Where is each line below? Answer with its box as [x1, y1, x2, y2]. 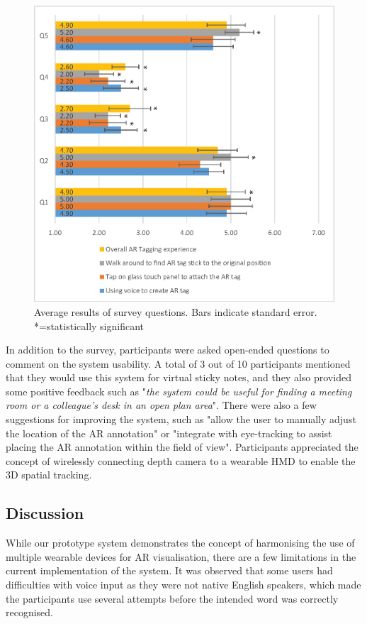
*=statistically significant [34, 318, 145, 333]
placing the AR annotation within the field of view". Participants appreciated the [6, 439, 358, 454]
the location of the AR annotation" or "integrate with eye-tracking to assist [6, 425, 332, 440]
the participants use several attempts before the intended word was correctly [6, 591, 339, 606]
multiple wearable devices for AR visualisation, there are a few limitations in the [6, 549, 356, 564]
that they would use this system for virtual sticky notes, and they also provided [6, 370, 351, 385]
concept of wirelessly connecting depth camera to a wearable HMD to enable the [6, 453, 356, 468]
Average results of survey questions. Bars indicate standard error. [34, 304, 317, 319]
